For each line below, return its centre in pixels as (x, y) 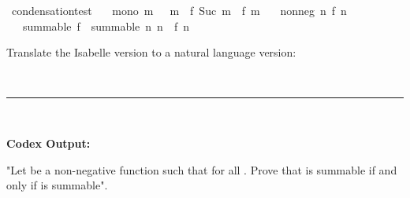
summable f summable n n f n (106, 26)
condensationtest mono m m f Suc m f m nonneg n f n (179, 10)
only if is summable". (57, 185)
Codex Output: (48, 143)
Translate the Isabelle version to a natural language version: (151, 52)
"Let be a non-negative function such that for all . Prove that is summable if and (202, 169)
